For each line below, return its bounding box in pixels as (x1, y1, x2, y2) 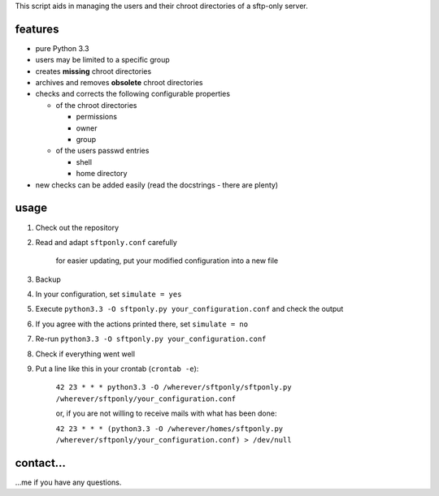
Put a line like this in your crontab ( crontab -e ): (35, 364, 199, 373)
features (15, 22, 59, 36)
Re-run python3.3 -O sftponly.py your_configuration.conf (35, 334, 267, 344)
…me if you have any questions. (15, 477, 122, 487)
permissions (76, 112, 118, 122)
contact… (15, 455, 67, 470)
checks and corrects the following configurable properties (35, 89, 231, 99)
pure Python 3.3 (35, 43, 89, 53)
